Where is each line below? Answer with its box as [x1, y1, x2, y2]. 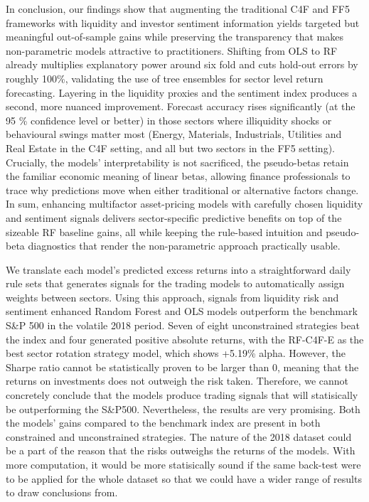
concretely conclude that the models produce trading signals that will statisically [6, 388, 358, 402]
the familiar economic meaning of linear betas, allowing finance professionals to [6, 169, 351, 183]
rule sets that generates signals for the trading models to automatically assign [6, 276, 345, 291]
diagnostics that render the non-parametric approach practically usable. [28, 238, 341, 253]
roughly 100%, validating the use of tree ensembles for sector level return [6, 70, 323, 85]
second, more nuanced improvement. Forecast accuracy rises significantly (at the [6, 99, 355, 114]
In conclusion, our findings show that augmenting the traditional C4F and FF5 [6, 1, 350, 16]
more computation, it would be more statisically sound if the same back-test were [6, 457, 361, 471]
